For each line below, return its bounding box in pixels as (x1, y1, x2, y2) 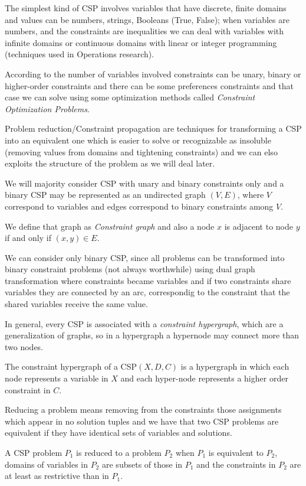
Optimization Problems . (5, 102, 90, 115)
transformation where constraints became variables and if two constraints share (5, 274, 291, 286)
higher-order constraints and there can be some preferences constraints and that (5, 79, 294, 92)
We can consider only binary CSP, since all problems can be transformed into (5, 251, 285, 263)
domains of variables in (5, 458, 88, 470)
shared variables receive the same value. (5, 298, 148, 310)
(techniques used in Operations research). (5, 48, 154, 60)
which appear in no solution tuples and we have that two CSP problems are (5, 415, 279, 427)
